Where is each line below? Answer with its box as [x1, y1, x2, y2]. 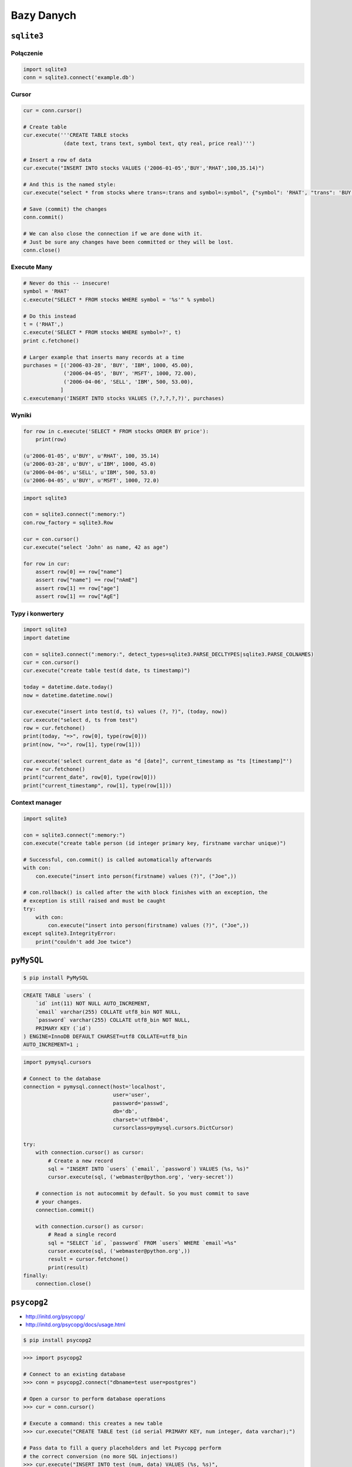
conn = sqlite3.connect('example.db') [23, 74, 135, 81]
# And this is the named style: [23, 181, 117, 188]
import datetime [23, 634, 70, 641]
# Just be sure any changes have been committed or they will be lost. [23, 238, 234, 245]
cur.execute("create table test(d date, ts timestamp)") [23, 667, 191, 674]
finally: [23, 1272, 49, 1279]
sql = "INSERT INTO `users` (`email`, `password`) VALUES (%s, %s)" [48, 1165, 249, 1172]
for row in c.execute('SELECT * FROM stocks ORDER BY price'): [23, 428, 209, 434]
